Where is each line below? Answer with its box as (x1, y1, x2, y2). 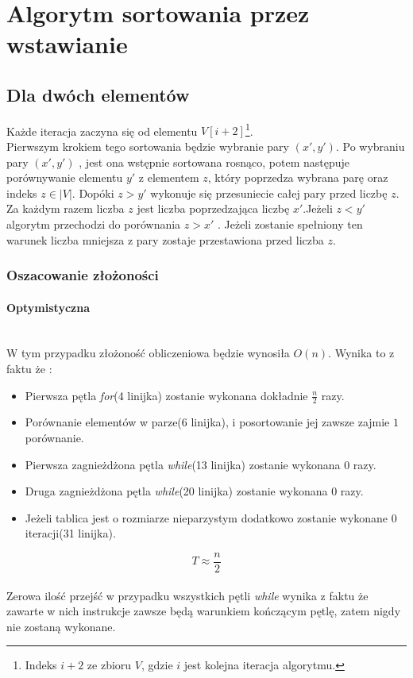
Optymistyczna (6, 299, 90, 315)
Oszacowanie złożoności (6, 265, 159, 285)
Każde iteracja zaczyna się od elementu (6, 122, 198, 139)
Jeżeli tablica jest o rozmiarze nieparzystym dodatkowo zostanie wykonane (25, 509, 388, 526)
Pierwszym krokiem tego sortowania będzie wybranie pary (6, 138, 289, 155)
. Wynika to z (328, 345, 395, 361)
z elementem (138, 169, 199, 186)
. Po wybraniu (335, 138, 405, 155)
